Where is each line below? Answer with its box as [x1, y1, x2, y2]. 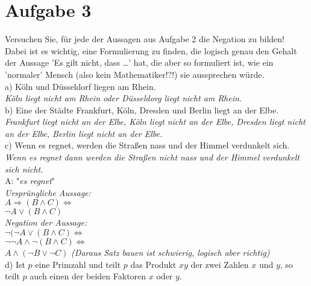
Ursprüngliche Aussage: [5, 186, 91, 199]
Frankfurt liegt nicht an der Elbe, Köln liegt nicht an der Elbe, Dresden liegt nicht [5, 115, 306, 128]
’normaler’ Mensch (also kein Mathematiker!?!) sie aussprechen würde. [5, 68, 265, 80]
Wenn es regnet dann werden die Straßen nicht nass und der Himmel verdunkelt [5, 151, 300, 164]
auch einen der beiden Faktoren [30, 270, 146, 282]
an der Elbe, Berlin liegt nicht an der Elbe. [5, 127, 163, 139]
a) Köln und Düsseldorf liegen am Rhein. [5, 80, 156, 92]
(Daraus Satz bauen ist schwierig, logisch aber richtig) [71, 246, 270, 259]
